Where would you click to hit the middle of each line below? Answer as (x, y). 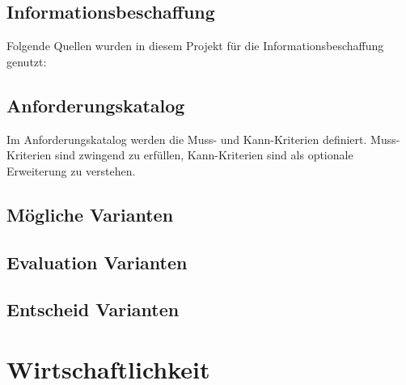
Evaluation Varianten (97, 262)
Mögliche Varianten (90, 214)
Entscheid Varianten (93, 309)
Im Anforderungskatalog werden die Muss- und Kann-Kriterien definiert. (187, 139)
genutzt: (27, 61)
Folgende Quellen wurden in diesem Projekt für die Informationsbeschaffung (195, 46)
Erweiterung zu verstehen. (71, 170)
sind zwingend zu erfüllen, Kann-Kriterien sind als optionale (204, 155)
